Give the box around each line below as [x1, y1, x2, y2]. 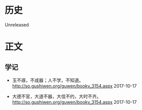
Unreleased [5, 21, 29, 28]
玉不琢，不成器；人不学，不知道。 [12, 77, 84, 83]
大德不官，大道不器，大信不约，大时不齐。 [12, 93, 101, 99]
